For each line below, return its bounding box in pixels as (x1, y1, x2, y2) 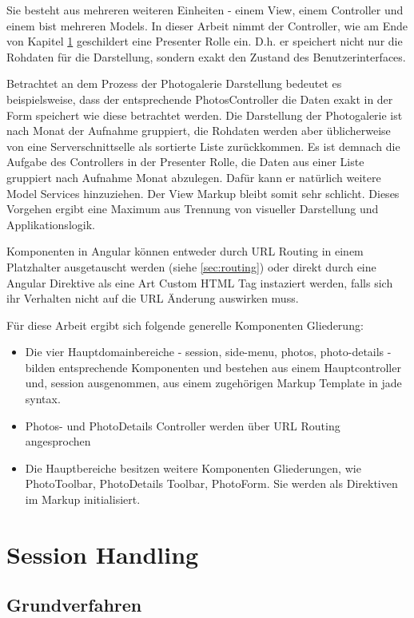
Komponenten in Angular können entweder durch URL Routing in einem (6, 243, 364, 259)
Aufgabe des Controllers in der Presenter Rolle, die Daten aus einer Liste (6, 153, 364, 170)
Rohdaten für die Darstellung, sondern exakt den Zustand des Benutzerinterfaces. (6, 48, 406, 65)
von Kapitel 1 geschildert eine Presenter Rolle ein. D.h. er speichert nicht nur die (6, 33, 403, 50)
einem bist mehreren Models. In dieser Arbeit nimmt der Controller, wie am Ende (6, 17, 408, 34)
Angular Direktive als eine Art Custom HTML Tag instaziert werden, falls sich (6, 274, 393, 291)
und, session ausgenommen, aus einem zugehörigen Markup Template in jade (25, 374, 402, 391)
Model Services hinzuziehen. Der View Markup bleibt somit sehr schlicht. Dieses (6, 184, 400, 201)
